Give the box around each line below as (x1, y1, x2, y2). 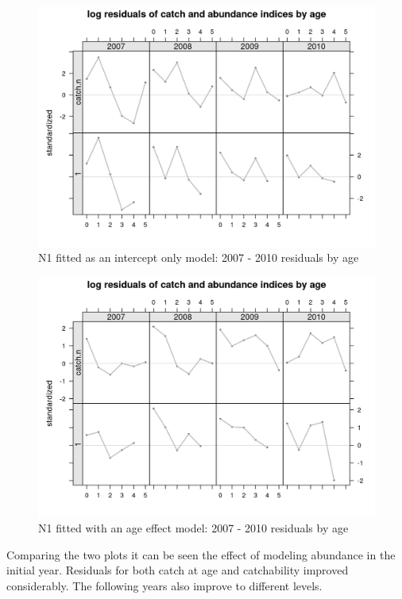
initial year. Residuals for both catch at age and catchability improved (6, 562, 349, 578)
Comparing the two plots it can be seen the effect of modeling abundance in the (6, 546, 396, 563)
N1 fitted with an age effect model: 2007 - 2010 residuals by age (38, 520, 349, 536)
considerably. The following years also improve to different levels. (6, 577, 323, 593)
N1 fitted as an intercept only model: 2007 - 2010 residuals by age (38, 249, 359, 266)
